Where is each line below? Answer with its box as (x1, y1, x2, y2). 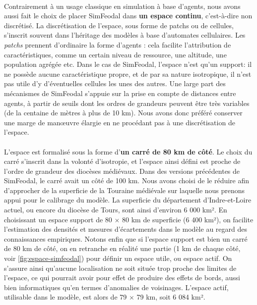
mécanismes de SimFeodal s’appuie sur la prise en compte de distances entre (4, 88, 236, 98)
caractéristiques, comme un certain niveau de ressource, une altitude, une (4, 49, 227, 59)
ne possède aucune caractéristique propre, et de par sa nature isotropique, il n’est (4, 68, 252, 79)
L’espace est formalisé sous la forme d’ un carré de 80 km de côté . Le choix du (4, 146, 253, 156)
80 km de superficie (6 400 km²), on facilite (122, 214, 254, 224)
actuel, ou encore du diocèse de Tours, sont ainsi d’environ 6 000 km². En (4, 204, 227, 215)
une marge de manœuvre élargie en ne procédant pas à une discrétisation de (4, 117, 235, 127)
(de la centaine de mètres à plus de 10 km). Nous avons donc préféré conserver (4, 107, 243, 118)
